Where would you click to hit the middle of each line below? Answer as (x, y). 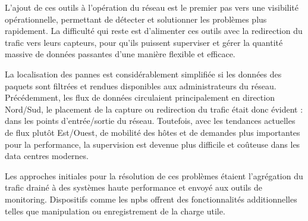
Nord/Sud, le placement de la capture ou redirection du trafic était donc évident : (154, 109)
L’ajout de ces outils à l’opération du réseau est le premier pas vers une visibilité (152, 7)
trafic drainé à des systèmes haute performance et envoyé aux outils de (133, 187)
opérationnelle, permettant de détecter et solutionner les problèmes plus (136, 19)
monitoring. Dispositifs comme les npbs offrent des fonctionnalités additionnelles (151, 199)
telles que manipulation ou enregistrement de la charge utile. (115, 211)
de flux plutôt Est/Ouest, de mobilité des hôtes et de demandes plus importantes (153, 132)
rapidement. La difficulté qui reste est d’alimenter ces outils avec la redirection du (154, 31)
